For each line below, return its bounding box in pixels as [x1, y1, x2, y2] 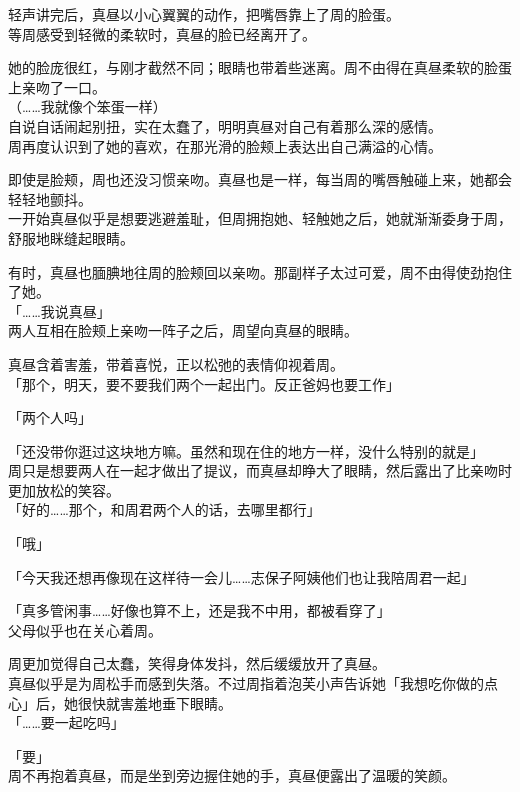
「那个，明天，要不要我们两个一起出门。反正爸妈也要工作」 [8, 373, 400, 394]
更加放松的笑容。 [8, 479, 120, 500]
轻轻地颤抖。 [8, 188, 92, 209]
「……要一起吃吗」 [8, 712, 125, 733]
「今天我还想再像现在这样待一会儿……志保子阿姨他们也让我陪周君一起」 [8, 566, 475, 587]
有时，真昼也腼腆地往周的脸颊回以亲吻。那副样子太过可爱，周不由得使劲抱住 [8, 261, 512, 282]
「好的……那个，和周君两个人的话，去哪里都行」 [8, 499, 321, 520]
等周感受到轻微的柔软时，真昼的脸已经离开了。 [8, 23, 316, 44]
